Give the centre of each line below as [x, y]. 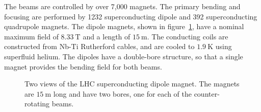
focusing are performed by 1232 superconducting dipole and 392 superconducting [131, 16]
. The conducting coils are [188, 36]
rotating [37, 104]
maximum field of [31, 36]
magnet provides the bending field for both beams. [83, 66]
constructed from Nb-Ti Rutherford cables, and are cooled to [99, 46]
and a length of [107, 36]
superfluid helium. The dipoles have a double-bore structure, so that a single [124, 56]
